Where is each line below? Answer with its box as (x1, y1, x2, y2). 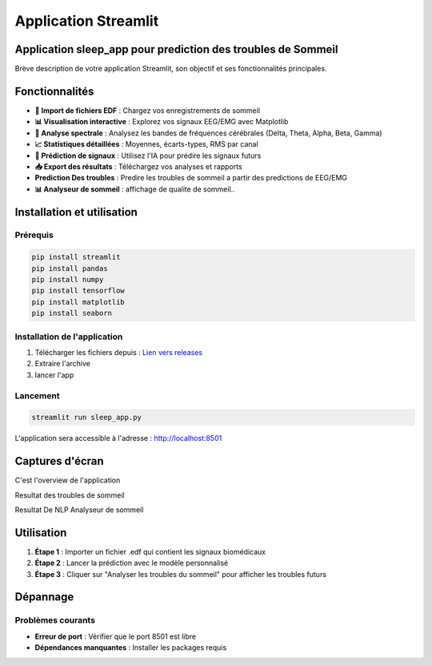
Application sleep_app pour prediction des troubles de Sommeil (14, 42, 338, 56)
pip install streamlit (31, 252, 121, 262)
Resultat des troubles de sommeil (14, 490, 125, 500)
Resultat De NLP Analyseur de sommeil (14, 505, 144, 515)
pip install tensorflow (31, 286, 126, 296)
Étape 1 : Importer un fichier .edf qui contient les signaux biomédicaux (34, 547, 266, 556)
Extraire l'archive (34, 359, 91, 369)
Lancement (14, 390, 60, 401)
